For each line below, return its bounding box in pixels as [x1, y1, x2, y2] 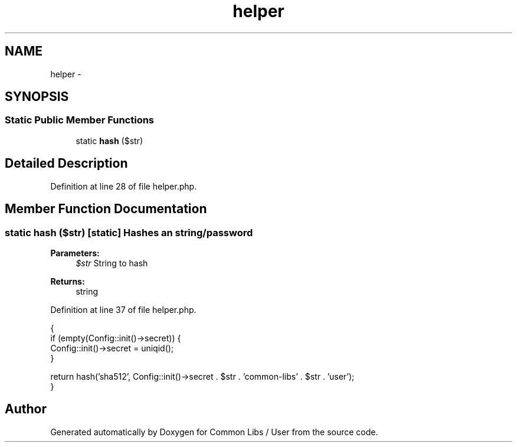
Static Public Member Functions [5, 114, 155, 126]
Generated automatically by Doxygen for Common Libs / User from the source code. [50, 426, 378, 437]
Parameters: [50, 247, 100, 258]
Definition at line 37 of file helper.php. [50, 304, 197, 315]
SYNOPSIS [5, 89, 69, 105]
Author [5, 402, 47, 417]
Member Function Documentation [5, 201, 207, 217]
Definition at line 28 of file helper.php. [50, 181, 197, 191]
